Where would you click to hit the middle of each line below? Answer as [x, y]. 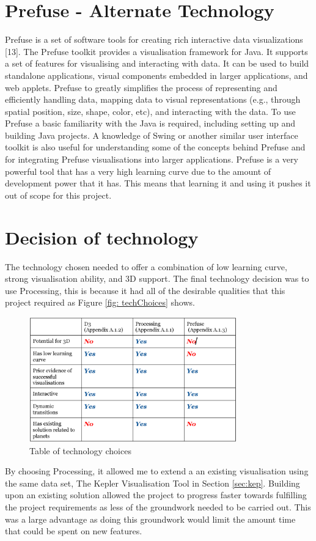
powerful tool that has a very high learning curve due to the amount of [138, 171]
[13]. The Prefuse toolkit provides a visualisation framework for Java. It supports [156, 51]
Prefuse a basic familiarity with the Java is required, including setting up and [150, 123]
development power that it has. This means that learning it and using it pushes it [158, 183]
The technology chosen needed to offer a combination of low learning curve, [146, 266]
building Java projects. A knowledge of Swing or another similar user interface [152, 135]
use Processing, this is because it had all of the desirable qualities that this [145, 290]
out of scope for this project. [58, 195]
